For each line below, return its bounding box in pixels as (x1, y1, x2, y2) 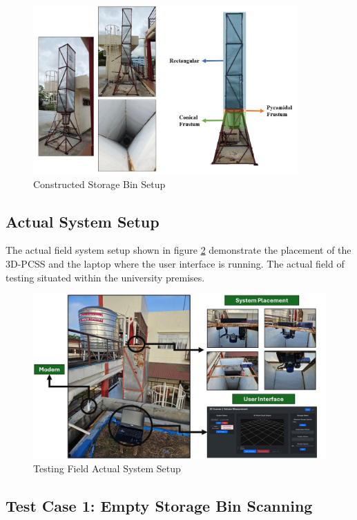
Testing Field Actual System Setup (33, 461, 181, 476)
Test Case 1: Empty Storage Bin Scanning (6, 495, 313, 517)
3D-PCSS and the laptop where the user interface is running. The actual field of (6, 257, 345, 271)
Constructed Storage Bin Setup (33, 176, 166, 191)
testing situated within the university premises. (6, 270, 205, 284)
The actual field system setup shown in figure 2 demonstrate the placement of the (6, 243, 351, 257)
